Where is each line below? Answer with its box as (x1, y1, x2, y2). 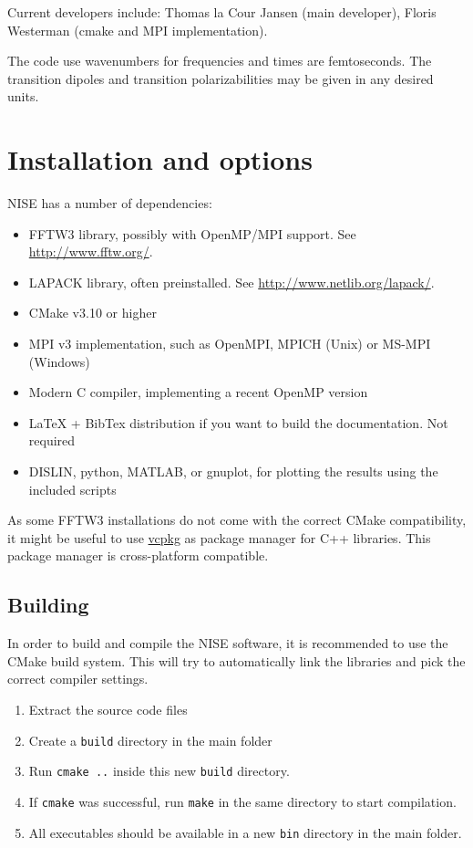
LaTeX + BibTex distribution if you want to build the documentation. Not (28, 413, 448, 432)
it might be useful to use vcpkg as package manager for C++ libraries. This (7, 528, 431, 547)
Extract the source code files (28, 699, 188, 718)
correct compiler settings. (7, 669, 149, 688)
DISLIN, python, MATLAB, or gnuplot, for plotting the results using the (28, 462, 438, 481)
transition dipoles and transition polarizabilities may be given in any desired (7, 68, 434, 88)
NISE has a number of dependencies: (7, 194, 212, 213)
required (28, 431, 76, 450)
